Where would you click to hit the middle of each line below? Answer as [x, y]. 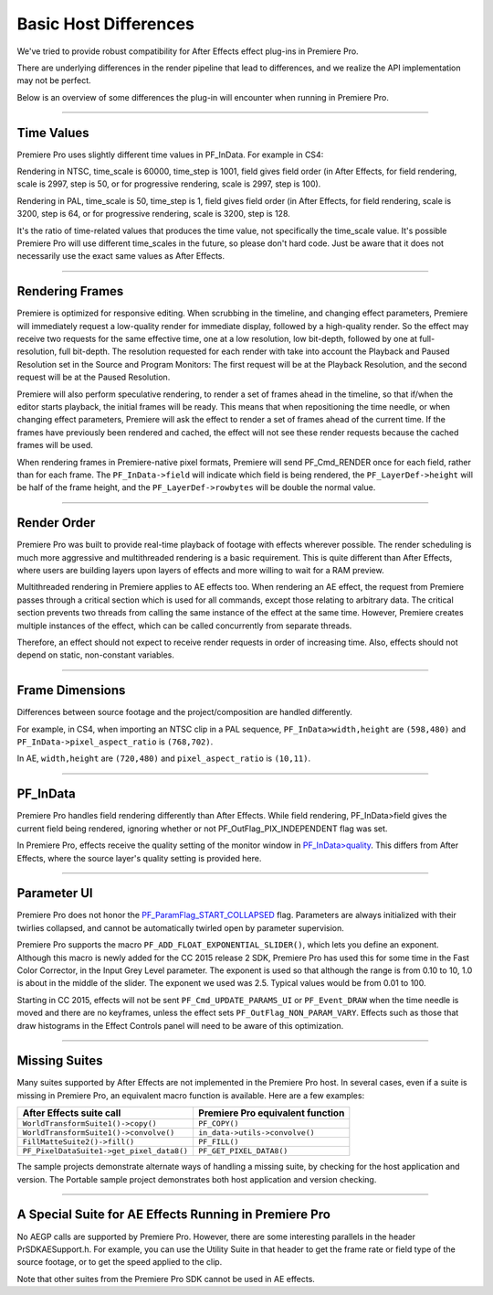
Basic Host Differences [106, 24]
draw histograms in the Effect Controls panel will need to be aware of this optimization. [180, 1025]
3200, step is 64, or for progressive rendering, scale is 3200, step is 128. [154, 214]
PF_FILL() [218, 1142]
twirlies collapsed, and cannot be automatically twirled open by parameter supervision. [180, 927]
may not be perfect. [54, 80]
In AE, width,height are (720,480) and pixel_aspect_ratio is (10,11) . [163, 758]
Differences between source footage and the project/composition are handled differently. [185, 712]
